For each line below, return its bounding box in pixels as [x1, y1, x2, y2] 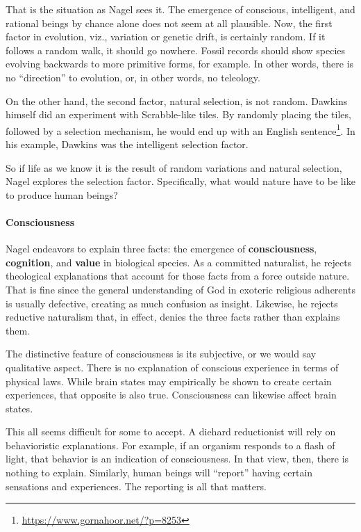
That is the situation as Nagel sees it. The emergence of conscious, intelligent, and [6, 2, 355, 16]
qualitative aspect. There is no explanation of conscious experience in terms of [6, 360, 339, 374]
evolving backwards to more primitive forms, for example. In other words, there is [6, 56, 354, 71]
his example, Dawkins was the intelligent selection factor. [6, 137, 249, 151]
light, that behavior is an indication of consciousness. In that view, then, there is [6, 451, 349, 466]
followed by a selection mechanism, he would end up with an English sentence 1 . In [6, 121, 355, 138]
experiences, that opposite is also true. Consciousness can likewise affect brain [6, 387, 337, 402]
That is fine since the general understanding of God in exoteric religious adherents [6, 282, 355, 296]
